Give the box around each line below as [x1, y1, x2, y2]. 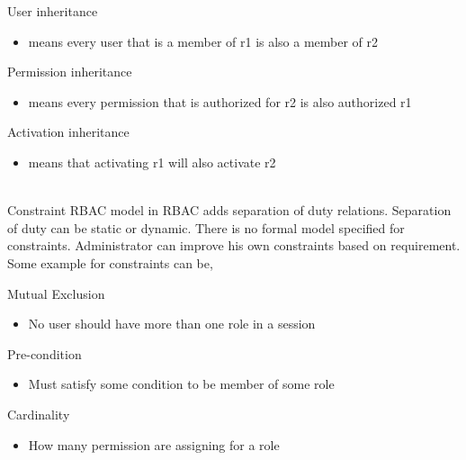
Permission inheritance [7, 62, 132, 81]
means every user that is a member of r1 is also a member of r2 [28, 32, 379, 50]
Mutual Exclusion [7, 284, 105, 302]
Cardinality [7, 404, 70, 423]
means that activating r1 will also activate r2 [28, 152, 276, 171]
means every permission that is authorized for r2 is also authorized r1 [28, 92, 412, 111]
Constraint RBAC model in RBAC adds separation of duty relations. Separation [7, 201, 452, 220]
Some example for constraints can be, [7, 253, 213, 272]
